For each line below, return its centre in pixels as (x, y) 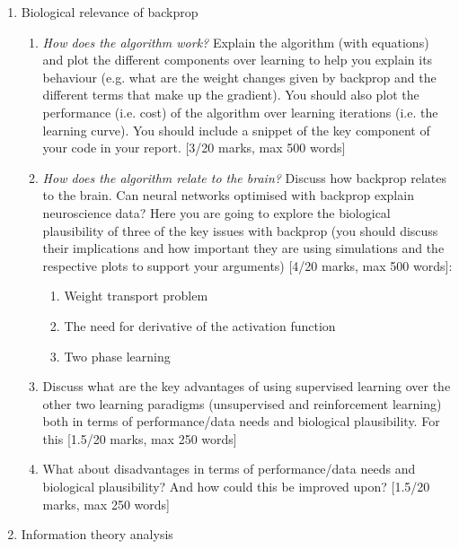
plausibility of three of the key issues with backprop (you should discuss (240, 230)
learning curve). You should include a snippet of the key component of (236, 130)
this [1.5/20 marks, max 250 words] (140, 438)
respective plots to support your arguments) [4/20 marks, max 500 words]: (247, 265)
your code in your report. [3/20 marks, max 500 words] (194, 148)
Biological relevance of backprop (110, 12)
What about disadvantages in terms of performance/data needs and (229, 469)
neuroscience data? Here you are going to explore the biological (216, 212)
